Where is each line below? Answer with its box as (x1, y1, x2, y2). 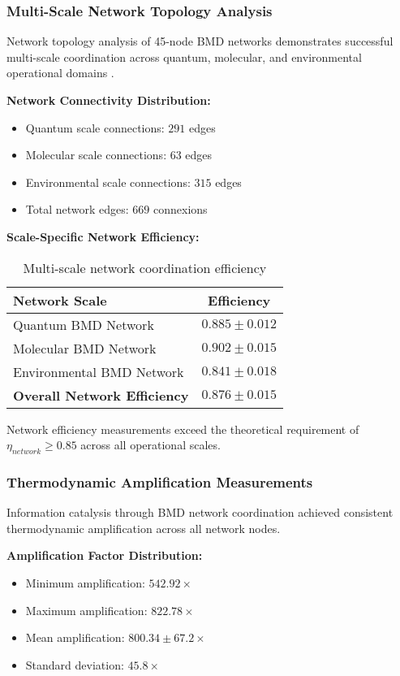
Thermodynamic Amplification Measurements (6, 471, 313, 492)
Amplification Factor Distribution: (6, 547, 203, 564)
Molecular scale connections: (25, 146, 167, 163)
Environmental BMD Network (13, 362, 184, 381)
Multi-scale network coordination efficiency (23, 258, 267, 277)
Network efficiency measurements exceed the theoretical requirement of (6, 420, 359, 437)
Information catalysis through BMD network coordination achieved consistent (6, 504, 394, 521)
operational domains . (6, 64, 114, 81)
